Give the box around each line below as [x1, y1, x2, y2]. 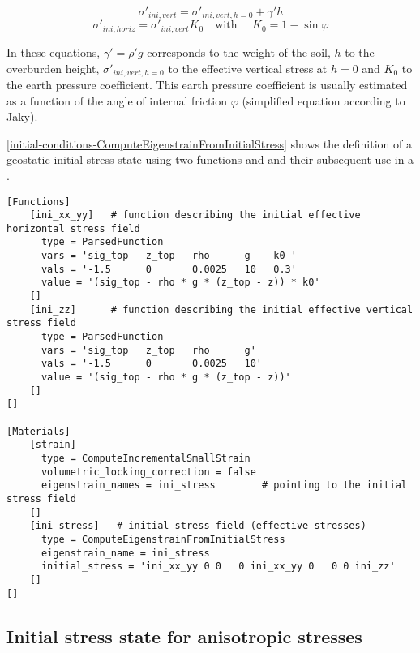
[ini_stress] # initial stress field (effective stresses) [29, 520, 366, 532]
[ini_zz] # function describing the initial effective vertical [29, 303, 414, 316]
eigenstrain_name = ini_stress [41, 547, 210, 559]
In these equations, [6, 43, 101, 60]
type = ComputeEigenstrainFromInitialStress [41, 533, 285, 545]
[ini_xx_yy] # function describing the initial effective [29, 209, 361, 221]
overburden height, [6, 59, 100, 76]
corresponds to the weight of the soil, [147, 43, 331, 60]
